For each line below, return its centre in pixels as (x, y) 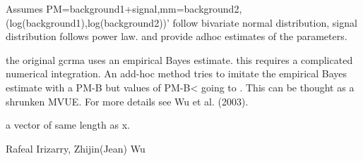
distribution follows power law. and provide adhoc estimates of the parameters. (177, 36)
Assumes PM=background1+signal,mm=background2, (124, 8)
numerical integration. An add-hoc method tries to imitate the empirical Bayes (177, 73)
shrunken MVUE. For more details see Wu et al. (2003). (127, 101)
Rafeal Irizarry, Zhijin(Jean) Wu (76, 148)
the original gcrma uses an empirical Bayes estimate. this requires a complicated (179, 59)
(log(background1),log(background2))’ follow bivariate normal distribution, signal (181, 22)
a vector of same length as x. (68, 125)
